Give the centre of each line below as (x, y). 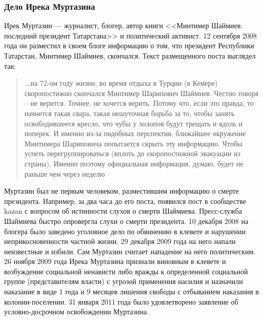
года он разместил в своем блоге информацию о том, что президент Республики (129, 45)
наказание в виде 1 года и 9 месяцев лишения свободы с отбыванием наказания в (131, 291)
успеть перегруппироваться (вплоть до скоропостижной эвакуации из (132, 153)
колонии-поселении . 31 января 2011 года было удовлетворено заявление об (121, 301)
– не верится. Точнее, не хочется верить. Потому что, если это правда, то (139, 103)
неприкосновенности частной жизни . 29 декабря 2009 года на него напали (120, 241)
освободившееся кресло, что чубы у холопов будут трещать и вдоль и (133, 123)
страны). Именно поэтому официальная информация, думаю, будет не (134, 163)
